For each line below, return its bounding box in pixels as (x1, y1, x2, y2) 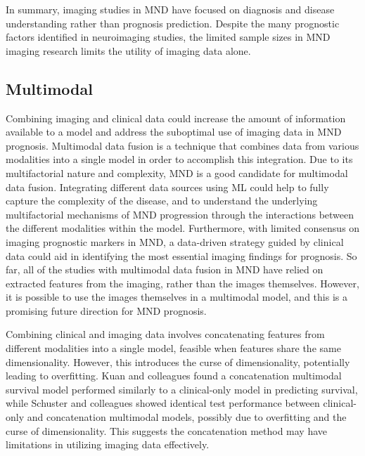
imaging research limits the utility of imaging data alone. (6, 43, 251, 58)
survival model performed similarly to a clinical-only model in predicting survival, (6, 382, 358, 396)
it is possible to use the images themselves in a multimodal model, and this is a (6, 289, 347, 304)
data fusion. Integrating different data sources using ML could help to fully (6, 179, 329, 194)
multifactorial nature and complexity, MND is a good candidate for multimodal (6, 165, 348, 180)
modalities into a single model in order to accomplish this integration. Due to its (6, 152, 353, 167)
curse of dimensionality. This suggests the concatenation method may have (6, 423, 328, 438)
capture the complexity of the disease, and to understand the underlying (6, 193, 318, 208)
